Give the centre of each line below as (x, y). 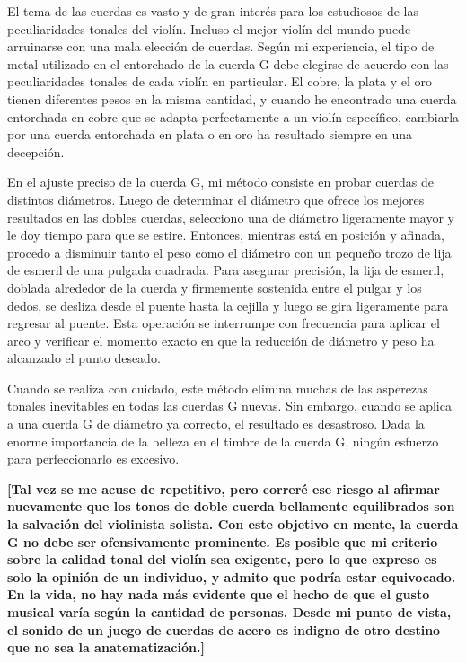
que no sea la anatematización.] (106, 647)
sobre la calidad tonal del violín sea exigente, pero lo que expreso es (222, 559)
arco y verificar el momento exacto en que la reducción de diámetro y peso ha (221, 340)
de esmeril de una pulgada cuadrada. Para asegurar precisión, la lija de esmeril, (226, 270)
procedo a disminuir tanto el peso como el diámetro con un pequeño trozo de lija (229, 252)
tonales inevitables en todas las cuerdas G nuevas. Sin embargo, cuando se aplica (229, 406)
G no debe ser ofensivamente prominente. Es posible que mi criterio (223, 541)
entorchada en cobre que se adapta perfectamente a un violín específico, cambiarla (233, 116)
